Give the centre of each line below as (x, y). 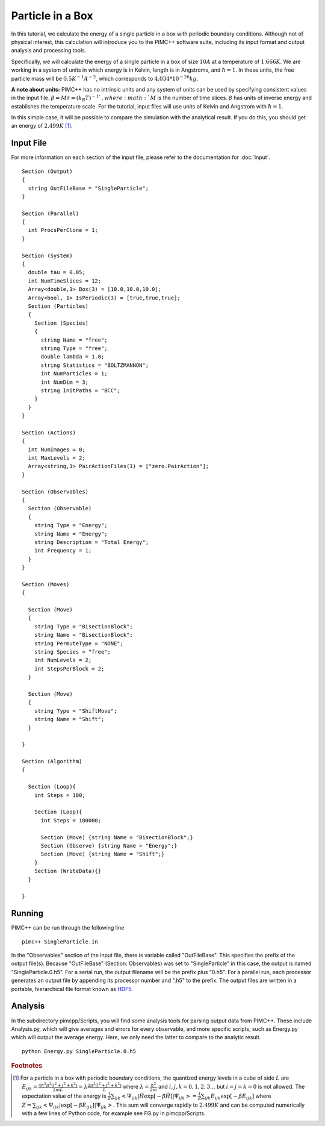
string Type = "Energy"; (71, 525)
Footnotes (27, 1066)
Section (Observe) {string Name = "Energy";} (109, 846)
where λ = (136, 1087)
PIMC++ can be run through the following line (68, 928)
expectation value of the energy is (64, 1096)
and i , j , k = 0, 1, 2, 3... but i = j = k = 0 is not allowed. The (232, 1087)
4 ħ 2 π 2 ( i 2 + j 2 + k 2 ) (58, 1085)
